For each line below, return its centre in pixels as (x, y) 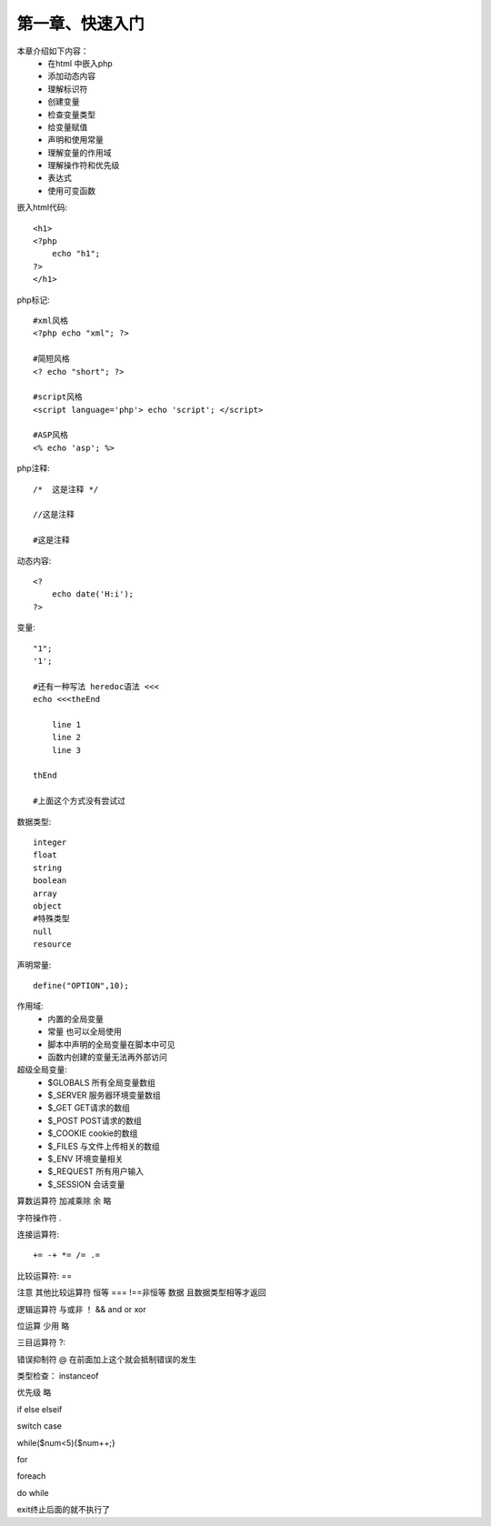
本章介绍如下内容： (53, 51)
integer (50, 843)
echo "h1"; (76, 254)
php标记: (33, 299)
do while (33, 1492)
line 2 (66, 738)
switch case (40, 1426)
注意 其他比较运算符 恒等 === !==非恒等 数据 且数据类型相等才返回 (141, 1292)
